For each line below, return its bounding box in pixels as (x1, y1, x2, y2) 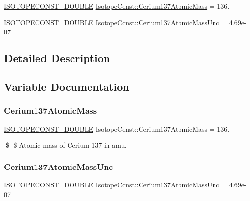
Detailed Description (4, 50, 110, 66)
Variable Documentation (4, 79, 129, 94)
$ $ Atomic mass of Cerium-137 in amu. (5, 140, 127, 150)
